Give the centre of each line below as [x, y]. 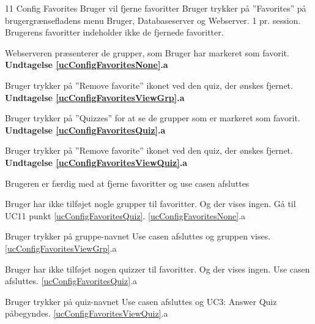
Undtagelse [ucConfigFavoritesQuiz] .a [85, 130]
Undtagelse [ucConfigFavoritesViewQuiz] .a [96, 162]
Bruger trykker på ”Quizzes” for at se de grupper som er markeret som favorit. [153, 118]
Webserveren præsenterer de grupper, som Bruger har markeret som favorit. [147, 52]
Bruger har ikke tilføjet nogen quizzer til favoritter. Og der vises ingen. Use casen [157, 269]
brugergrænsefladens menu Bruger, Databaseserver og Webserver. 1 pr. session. [153, 20]
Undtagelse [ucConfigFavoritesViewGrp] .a [95, 97]
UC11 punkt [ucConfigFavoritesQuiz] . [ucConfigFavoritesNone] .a [125, 215]
